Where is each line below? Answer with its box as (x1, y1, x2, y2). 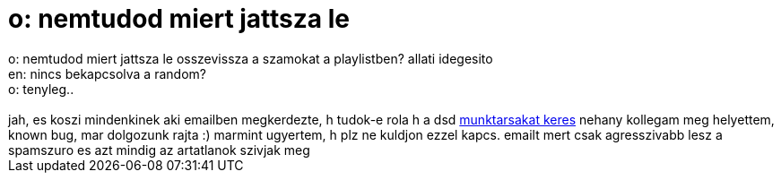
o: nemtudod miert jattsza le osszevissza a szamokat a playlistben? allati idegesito (8, 50, 493, 66)
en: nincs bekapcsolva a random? (8, 65, 206, 81)
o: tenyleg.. (8, 81, 74, 97)
